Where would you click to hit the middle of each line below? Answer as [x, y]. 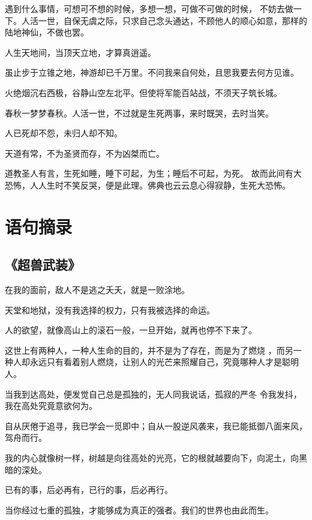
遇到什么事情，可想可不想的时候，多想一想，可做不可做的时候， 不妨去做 [149, 8]
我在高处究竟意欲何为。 [51, 406]
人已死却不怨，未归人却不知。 [64, 133]
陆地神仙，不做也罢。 [47, 32]
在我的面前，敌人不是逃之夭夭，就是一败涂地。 [97, 290]
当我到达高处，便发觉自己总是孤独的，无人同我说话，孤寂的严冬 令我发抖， [153, 394]
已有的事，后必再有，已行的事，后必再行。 [89, 490]
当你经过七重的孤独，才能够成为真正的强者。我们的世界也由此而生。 [139, 509]
